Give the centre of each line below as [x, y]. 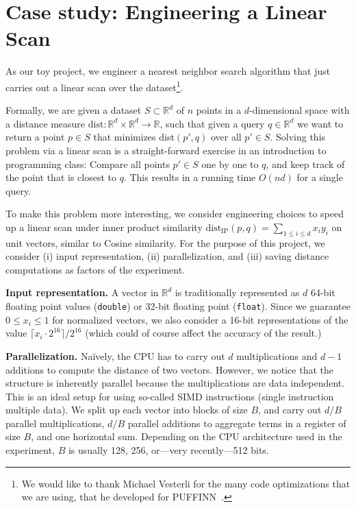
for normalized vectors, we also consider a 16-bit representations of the [200, 319]
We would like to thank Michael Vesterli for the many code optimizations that [186, 483]
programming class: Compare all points [88, 164]
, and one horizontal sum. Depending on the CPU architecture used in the [187, 436]
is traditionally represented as [237, 292]
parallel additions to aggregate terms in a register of [237, 423]
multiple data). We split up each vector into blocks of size [127, 410]
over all [226, 137]
